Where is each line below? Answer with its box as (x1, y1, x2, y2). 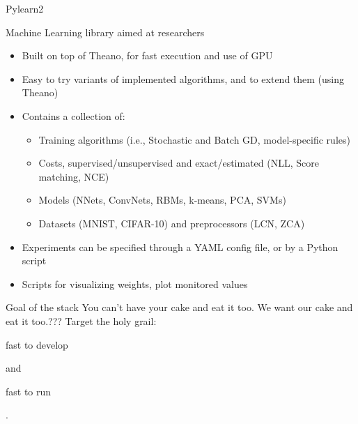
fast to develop (6, 337, 68, 351)
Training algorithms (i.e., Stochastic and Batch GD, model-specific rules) (38, 132, 350, 146)
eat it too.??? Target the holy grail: (6, 313, 157, 328)
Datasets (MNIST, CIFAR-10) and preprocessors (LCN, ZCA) (38, 215, 305, 230)
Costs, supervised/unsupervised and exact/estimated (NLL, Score (38, 156, 319, 170)
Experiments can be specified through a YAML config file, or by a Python (22, 239, 338, 254)
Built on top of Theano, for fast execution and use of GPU (22, 48, 273, 63)
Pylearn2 (6, 1, 44, 15)
